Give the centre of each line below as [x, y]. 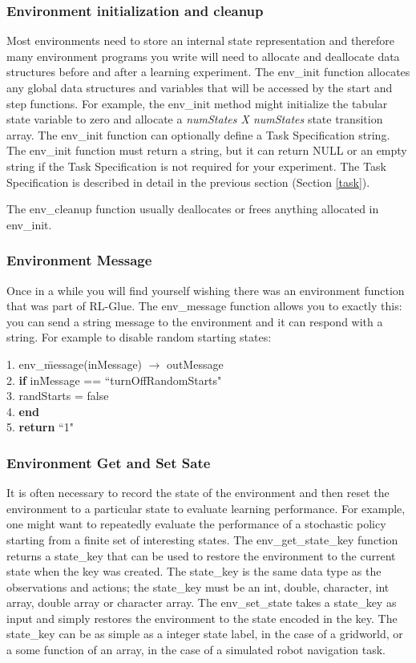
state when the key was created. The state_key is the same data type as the [194, 571]
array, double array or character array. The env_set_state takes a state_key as [202, 602]
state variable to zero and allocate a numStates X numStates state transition [195, 119]
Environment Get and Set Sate [109, 462]
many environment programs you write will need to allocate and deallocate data [203, 56]
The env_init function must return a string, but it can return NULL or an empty [207, 150]
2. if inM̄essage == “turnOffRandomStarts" [114, 380]
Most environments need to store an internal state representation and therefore [201, 40]
